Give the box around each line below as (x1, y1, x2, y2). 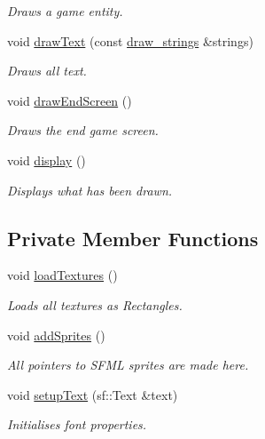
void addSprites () (7, 325, 105, 344)
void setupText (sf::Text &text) (7, 385, 178, 403)
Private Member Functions (7, 224, 259, 251)
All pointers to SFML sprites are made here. (7, 355, 249, 374)
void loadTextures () (7, 266, 118, 284)
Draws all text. (7, 61, 87, 80)
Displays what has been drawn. (7, 180, 173, 199)
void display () (7, 150, 86, 169)
